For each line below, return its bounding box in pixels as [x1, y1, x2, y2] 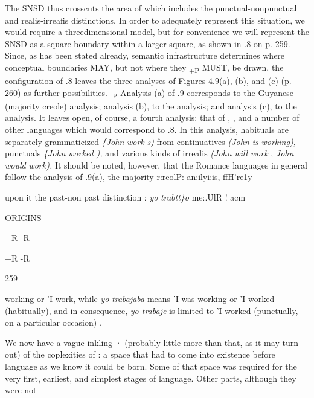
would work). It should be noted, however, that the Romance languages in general [5, 158, 307, 171]
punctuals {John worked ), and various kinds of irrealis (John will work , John [5, 147, 294, 159]
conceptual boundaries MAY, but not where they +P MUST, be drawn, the [5, 60, 284, 75]
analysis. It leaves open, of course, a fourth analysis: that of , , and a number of [5, 111, 300, 124]
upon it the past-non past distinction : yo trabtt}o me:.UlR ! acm [5, 190, 246, 203]
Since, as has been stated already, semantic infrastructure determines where [5, 49, 285, 62]
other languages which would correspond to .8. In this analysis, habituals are [5, 123, 289, 135]
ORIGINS [5, 211, 42, 223]
